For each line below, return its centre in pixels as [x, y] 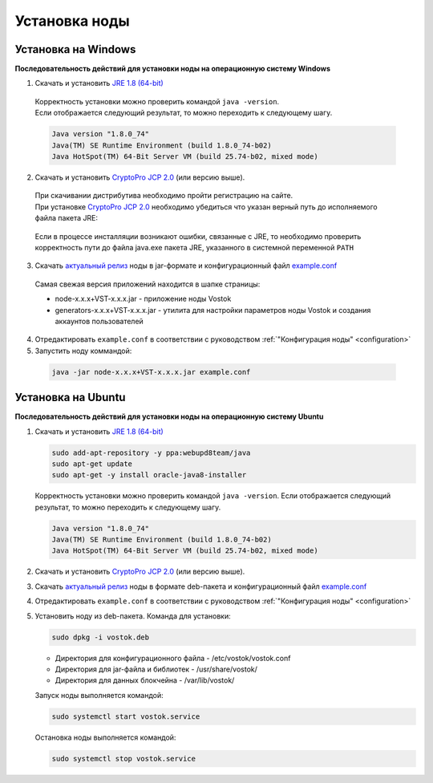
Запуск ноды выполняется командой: [99, 695]
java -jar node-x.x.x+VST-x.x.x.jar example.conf [151, 372]
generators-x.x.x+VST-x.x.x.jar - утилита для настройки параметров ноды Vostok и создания [213, 310]
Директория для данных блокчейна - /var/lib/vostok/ [145, 680]
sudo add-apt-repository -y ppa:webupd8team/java [151, 452]
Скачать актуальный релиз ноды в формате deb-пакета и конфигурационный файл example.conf [201, 586]
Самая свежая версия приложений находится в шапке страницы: [148, 284]
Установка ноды [72, 21]
